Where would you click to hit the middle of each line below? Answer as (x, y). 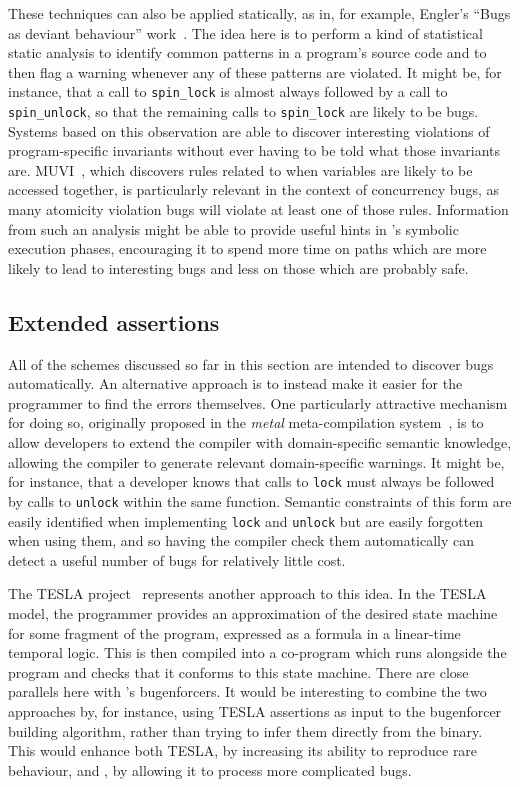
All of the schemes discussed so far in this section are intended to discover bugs (251, 363)
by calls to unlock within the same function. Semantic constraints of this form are (260, 500)
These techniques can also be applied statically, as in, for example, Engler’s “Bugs (259, 13)
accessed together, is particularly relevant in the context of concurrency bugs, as (253, 189)
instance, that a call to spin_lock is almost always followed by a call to (228, 91)
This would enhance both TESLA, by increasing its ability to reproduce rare (243, 750)
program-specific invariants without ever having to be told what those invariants (254, 150)
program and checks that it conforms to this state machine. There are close (238, 671)
